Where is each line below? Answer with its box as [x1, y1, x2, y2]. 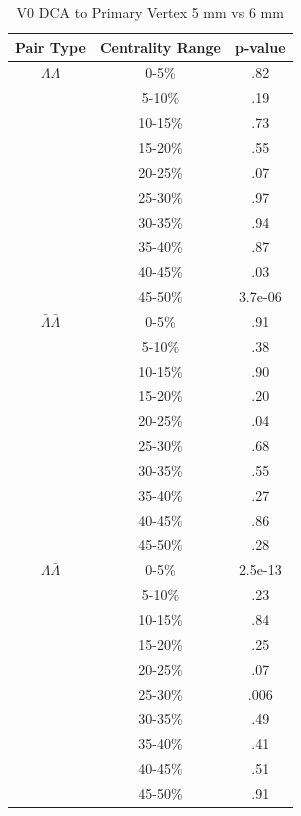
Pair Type [15, 36, 86, 57]
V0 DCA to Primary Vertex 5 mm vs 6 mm [16, 2, 284, 22]
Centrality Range [99, 36, 221, 57]
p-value [235, 36, 286, 57]
